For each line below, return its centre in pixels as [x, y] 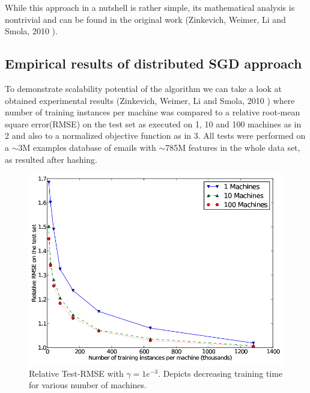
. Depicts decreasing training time [220, 373]
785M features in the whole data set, [233, 147]
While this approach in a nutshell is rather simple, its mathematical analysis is [150, 7]
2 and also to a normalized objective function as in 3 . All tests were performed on [155, 136]
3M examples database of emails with [87, 147]
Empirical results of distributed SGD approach [153, 63]
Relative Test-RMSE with [76, 373]
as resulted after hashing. [51, 159]
